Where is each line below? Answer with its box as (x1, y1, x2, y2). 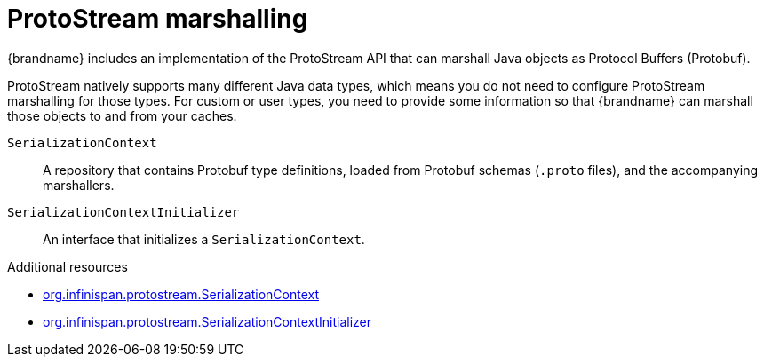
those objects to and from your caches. (7, 107, 237, 123)
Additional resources (7, 258, 128, 274)
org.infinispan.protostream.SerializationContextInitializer (43, 313, 372, 329)
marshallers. (43, 177, 115, 193)
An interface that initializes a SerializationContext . (43, 231, 365, 247)
